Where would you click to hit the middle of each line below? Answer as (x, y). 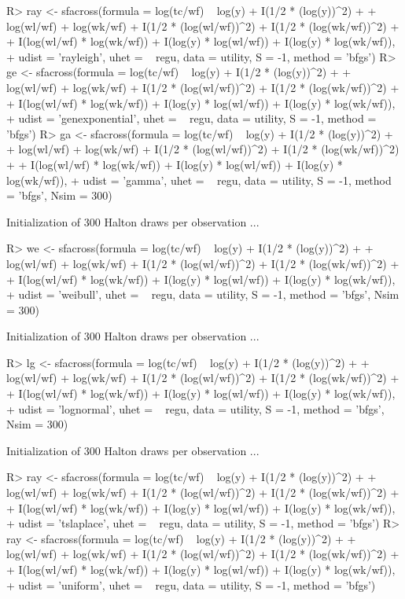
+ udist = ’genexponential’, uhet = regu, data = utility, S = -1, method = (191, 118)
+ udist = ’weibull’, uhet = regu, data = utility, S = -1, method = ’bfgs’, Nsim (203, 294)
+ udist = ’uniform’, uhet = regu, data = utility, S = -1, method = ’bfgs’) (191, 584)
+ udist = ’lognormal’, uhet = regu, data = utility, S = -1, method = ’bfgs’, (195, 408)
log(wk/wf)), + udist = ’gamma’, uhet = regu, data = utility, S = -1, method (199, 180)
